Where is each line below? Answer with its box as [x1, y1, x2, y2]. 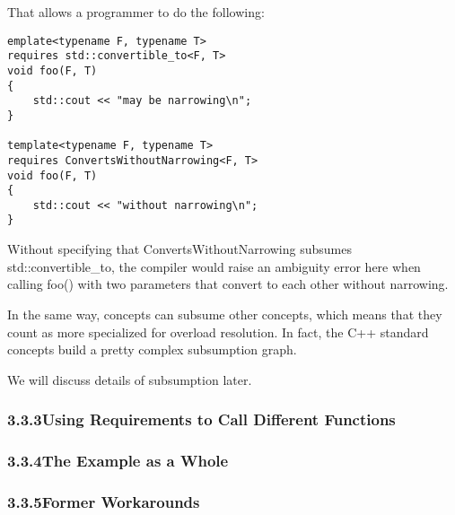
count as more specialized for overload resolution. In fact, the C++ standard [7, 322, 429, 341]
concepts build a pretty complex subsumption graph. [7, 340, 297, 359]
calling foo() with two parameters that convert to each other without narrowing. [7, 275, 449, 293]
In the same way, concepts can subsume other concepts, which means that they [7, 304, 442, 323]
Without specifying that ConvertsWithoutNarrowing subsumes [7, 240, 352, 258]
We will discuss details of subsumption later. [7, 370, 252, 388]
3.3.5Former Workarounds [7, 490, 200, 512]
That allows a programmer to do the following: [7, 3, 265, 21]
